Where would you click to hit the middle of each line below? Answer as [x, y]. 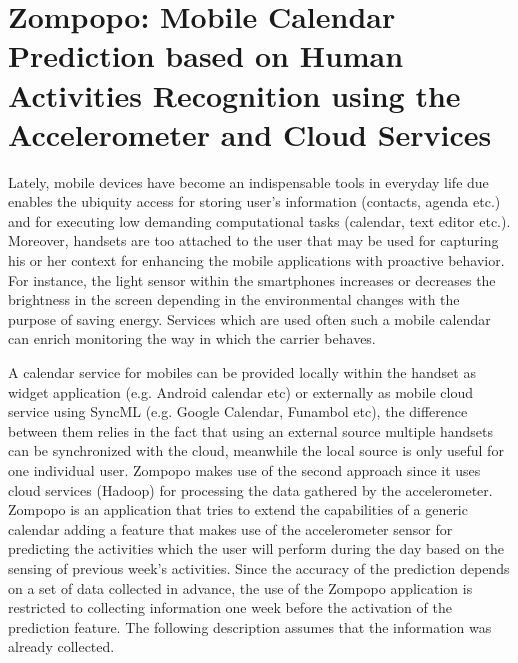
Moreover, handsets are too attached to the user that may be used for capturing [253, 240]
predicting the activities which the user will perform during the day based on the [256, 548]
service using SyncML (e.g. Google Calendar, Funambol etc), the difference [238, 411]
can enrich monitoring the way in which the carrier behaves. [192, 338]
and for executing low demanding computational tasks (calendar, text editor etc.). [259, 220]
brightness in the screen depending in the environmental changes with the [234, 299]
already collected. [61, 646]
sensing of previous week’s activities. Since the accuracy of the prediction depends [259, 567]
